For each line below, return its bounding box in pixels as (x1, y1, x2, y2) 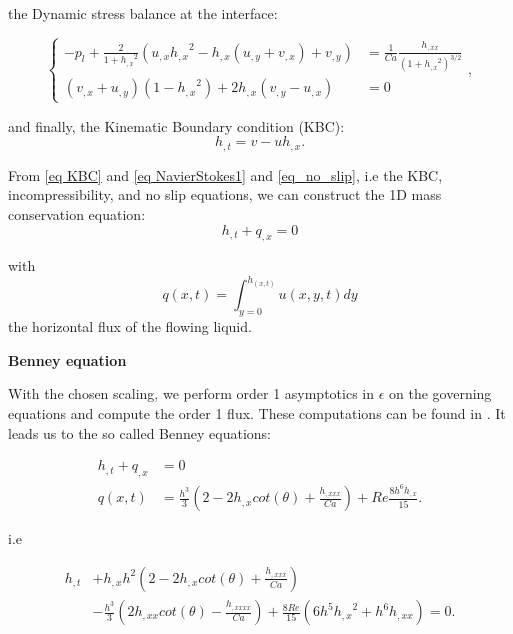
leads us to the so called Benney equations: (8, 422, 271, 443)
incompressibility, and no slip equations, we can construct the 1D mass (8, 184, 442, 205)
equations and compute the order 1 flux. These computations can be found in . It (8, 403, 506, 424)
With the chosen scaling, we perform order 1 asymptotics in (8, 383, 375, 404)
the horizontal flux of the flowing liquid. (8, 316, 252, 337)
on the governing (389, 383, 492, 404)
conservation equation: (8, 203, 146, 224)
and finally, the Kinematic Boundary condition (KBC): (8, 115, 345, 136)
